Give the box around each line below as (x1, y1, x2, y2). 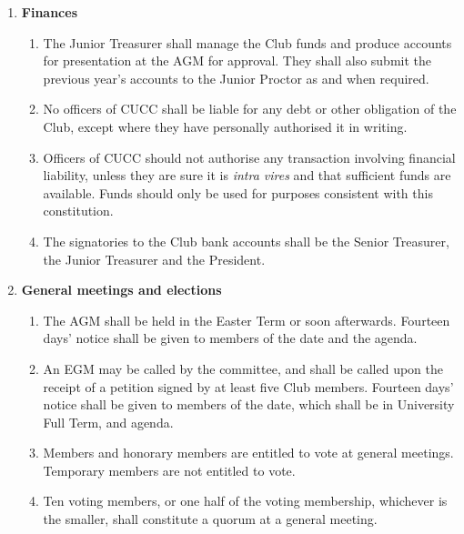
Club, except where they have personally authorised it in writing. (43, 116, 408, 136)
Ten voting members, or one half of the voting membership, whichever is (43, 491, 448, 510)
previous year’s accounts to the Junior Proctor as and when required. (43, 68, 429, 87)
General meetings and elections (21, 280, 222, 299)
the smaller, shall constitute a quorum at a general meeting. (43, 509, 378, 529)
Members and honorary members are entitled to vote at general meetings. (43, 443, 454, 462)
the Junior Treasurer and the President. (43, 249, 266, 268)
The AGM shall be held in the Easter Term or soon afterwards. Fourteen (43, 310, 450, 329)
